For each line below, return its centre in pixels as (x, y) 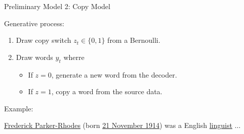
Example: (19, 108)
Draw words (34, 57)
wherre (74, 57)
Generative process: (34, 23)
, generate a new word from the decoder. (114, 74)
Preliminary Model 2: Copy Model (57, 6)
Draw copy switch (44, 40)
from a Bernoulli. (134, 40)
